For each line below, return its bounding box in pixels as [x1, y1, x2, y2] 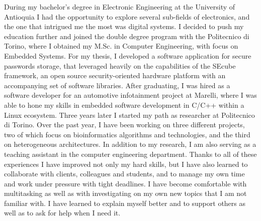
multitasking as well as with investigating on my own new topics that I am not [4, 188, 247, 198]
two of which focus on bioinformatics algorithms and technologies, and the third [4, 129, 250, 139]
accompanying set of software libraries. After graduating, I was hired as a [4, 80, 230, 90]
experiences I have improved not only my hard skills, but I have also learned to [4, 158, 248, 169]
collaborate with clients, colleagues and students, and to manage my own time [4, 168, 245, 179]
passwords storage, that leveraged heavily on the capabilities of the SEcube [4, 60, 236, 71]
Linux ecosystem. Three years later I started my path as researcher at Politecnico [4, 109, 255, 120]
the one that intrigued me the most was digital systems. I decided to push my [4, 21, 244, 32]
